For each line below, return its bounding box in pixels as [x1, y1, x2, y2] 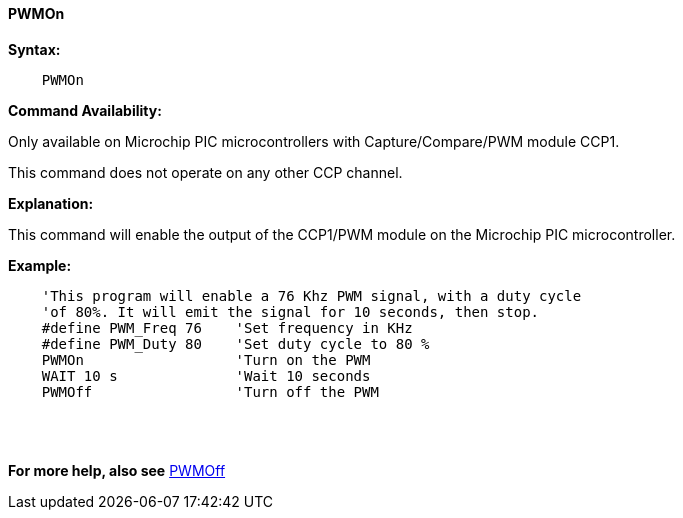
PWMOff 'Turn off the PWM [41, 383, 379, 400]
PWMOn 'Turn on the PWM [41, 351, 371, 368]
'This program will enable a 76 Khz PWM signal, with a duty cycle [41, 287, 582, 304]
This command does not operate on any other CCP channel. [8, 163, 403, 181]
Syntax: [8, 40, 61, 58]
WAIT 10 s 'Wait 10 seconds [41, 367, 371, 384]
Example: [8, 256, 72, 274]
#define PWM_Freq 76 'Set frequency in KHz [41, 319, 413, 336]
